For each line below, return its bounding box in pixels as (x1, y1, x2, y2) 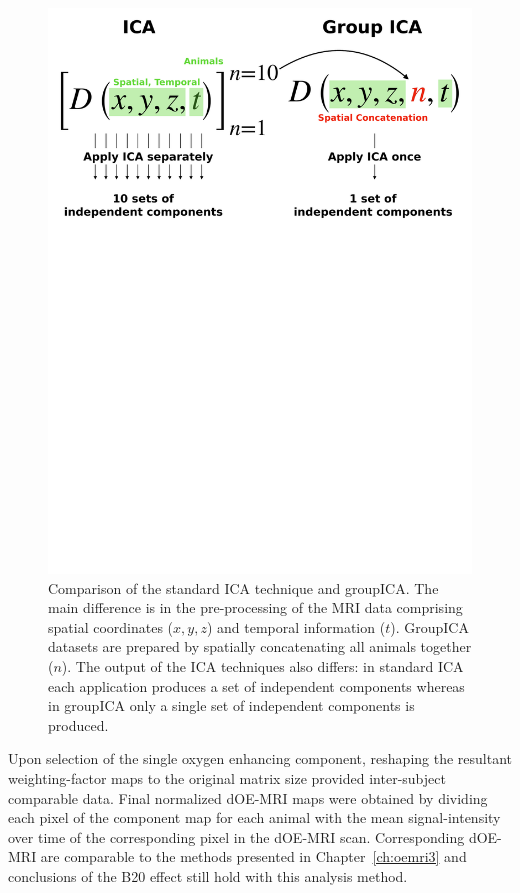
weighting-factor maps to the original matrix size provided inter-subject (8, 768, 446, 788)
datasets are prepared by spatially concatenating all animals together (48, 636, 472, 657)
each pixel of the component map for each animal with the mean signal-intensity (8, 807, 501, 828)
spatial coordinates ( (48, 616, 174, 637)
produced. (48, 714, 109, 735)
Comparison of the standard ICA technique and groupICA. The (48, 577, 439, 598)
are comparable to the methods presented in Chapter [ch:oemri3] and (40, 846, 467, 867)
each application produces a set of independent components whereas (48, 675, 465, 696)
